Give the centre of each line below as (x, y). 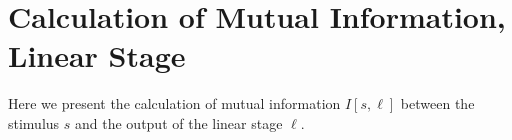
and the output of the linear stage (179, 122)
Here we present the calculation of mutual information (174, 103)
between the (437, 103)
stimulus (34, 122)
